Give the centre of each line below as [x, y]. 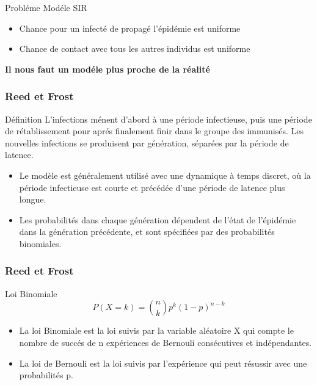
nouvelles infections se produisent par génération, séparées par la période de [147, 142]
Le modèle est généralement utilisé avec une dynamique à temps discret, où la [165, 175]
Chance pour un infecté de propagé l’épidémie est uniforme [130, 28]
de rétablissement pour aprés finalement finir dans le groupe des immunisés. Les [155, 131]
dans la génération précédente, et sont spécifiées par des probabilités [147, 232]
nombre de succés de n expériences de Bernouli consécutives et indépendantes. [166, 342]
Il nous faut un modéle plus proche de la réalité [107, 69]
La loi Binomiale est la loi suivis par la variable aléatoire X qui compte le [156, 330]
